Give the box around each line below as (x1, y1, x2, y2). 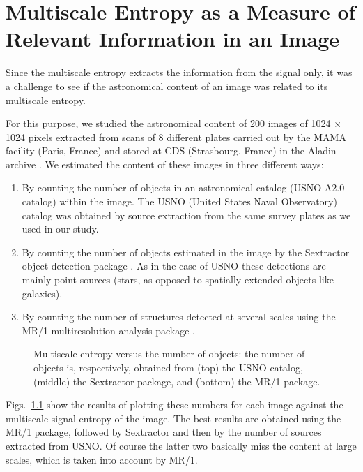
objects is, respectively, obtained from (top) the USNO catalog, (33, 360, 303, 374)
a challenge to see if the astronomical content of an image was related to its (6, 78, 328, 93)
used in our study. (22, 221, 99, 236)
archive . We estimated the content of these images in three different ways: (6, 156, 324, 171)
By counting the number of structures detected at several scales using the (22, 309, 336, 324)
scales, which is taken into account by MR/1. (6, 452, 198, 466)
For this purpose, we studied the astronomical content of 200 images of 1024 (6, 116, 331, 131)
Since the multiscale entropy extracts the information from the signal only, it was (6, 65, 353, 80)
